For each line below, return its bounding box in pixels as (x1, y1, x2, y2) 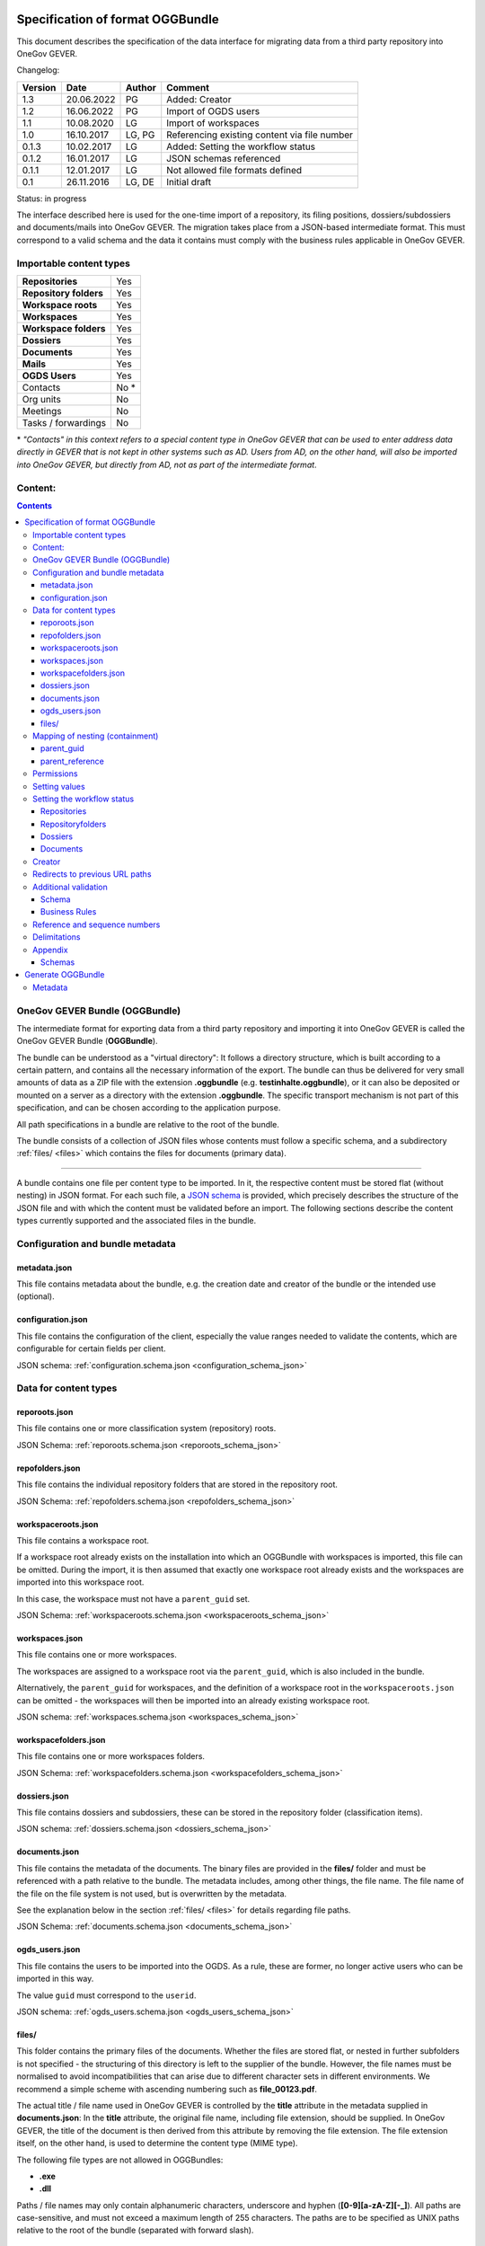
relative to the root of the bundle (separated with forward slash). (16, 2224, 254, 2236)
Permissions (32, 768, 78, 779)
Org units (22, 393, 62, 405)
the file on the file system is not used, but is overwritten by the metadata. (16, 1888, 287, 1899)
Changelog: (16, 65, 60, 75)
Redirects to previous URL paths (32, 869, 152, 880)
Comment (166, 81, 210, 93)
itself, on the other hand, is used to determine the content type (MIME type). (16, 2138, 298, 2149)
